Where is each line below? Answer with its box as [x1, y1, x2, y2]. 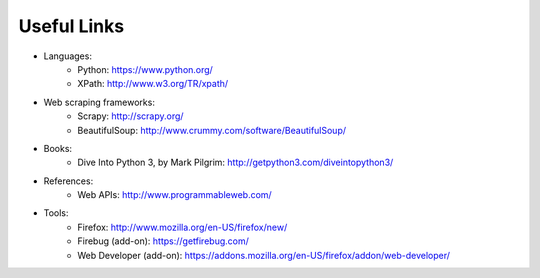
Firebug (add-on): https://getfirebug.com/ [77, 235, 249, 247]
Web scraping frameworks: [43, 96, 155, 108]
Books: [43, 142, 73, 154]
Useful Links [18, 15, 125, 37]
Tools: [43, 207, 69, 219]
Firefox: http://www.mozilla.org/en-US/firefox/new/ [77, 221, 288, 233]
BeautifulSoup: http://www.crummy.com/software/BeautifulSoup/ [77, 124, 347, 136]
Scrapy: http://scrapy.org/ [77, 110, 184, 122]
